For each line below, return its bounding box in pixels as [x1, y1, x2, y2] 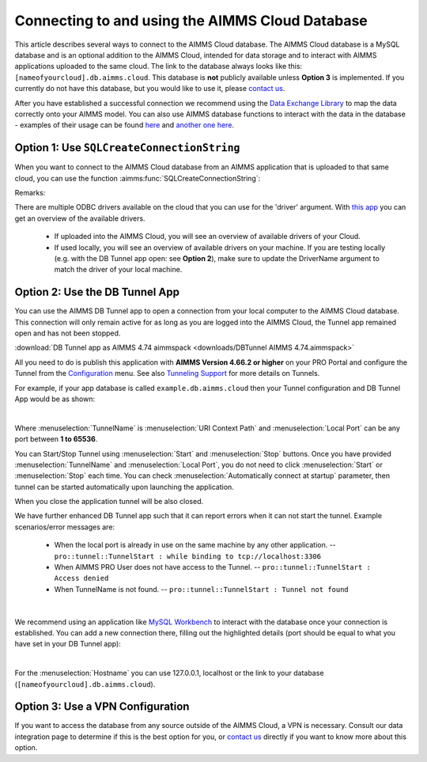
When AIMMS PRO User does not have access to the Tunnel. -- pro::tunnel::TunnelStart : [54, 563, 371, 572]
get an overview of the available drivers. [14, 214, 145, 223]
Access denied [54, 574, 109, 583]
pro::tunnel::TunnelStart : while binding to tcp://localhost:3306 [54, 552, 322, 561]
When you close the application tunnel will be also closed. [14, 497, 204, 506]
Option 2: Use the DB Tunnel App [14, 286, 179, 299]
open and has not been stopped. [14, 328, 121, 338]
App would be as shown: [14, 394, 95, 404]
